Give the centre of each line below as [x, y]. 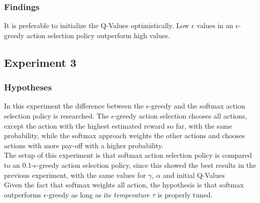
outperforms [23, 194]
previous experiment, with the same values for [75, 175]
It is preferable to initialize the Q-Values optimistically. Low [97, 25]
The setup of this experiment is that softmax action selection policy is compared [128, 155]
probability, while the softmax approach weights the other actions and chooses [124, 135]
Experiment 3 [40, 62]
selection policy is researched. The [57, 116]
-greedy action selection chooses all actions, [181, 116]
